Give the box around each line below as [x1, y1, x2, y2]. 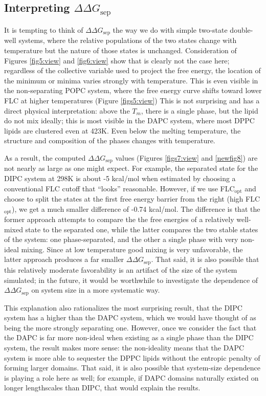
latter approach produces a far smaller [4, 254, 124, 265]
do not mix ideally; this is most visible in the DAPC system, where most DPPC [4, 115, 255, 126]
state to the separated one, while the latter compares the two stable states [25, 224, 258, 234]
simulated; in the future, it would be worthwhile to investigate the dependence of [4, 274, 258, 285]
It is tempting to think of [4, 24, 83, 35]
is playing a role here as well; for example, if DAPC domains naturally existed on [4, 372, 259, 383]
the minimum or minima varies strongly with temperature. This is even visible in [4, 75, 258, 85]
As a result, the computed [4, 152, 86, 163]
